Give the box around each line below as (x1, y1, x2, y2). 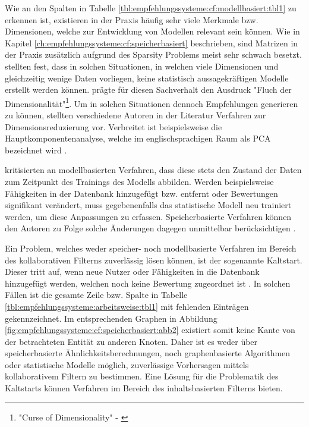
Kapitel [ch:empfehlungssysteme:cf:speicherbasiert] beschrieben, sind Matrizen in (5, 36, 298, 49)
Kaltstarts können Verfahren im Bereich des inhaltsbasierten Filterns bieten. (5, 382, 283, 394)
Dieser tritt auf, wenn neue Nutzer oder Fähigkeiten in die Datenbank (5, 265, 260, 278)
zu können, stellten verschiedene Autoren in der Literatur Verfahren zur (5, 109, 266, 121)
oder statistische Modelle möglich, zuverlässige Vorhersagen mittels (5, 358, 249, 371)
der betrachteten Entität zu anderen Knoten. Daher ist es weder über (5, 335, 258, 347)
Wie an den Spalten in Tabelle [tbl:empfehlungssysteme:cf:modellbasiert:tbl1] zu (5, 2, 297, 14)
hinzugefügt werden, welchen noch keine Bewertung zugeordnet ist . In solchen (5, 277, 291, 289)
